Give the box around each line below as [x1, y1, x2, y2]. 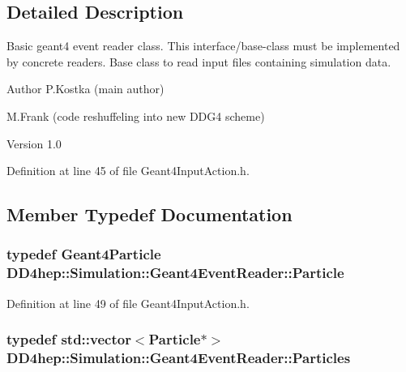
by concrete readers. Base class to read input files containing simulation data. [6, 53, 391, 70]
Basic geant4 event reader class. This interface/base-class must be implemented [6, 37, 400, 54]
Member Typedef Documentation [6, 202, 293, 227]
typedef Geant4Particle [6, 244, 161, 264]
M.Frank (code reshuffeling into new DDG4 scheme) [6, 107, 265, 124]
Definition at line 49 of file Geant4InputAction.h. [6, 294, 250, 311]
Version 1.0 [6, 135, 62, 152]
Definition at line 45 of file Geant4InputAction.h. [6, 162, 250, 179]
